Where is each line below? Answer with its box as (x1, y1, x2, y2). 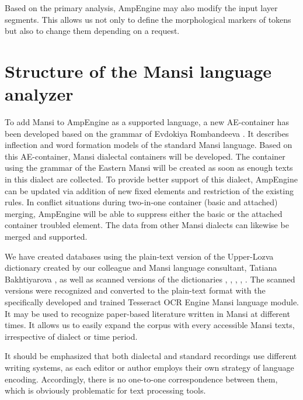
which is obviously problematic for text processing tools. (5, 384, 206, 396)
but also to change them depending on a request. (5, 25, 180, 37)
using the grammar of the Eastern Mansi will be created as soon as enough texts (5, 161, 293, 174)
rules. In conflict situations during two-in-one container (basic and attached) (5, 196, 278, 208)
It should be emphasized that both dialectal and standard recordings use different (5, 350, 297, 362)
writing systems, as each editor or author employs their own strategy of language (5, 361, 294, 373)
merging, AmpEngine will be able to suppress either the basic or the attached (5, 207, 283, 219)
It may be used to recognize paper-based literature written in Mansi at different (5, 307, 290, 319)
